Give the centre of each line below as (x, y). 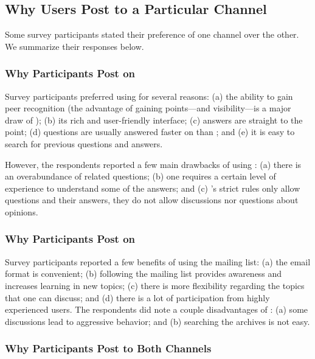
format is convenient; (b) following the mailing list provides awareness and (144, 274)
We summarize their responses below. (74, 46)
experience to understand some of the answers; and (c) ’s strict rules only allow (153, 188)
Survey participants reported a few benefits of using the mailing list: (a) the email (158, 261)
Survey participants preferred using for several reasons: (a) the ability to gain (149, 96)
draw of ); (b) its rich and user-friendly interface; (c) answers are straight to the (154, 120)
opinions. (22, 211)
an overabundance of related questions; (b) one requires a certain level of (140, 176)
